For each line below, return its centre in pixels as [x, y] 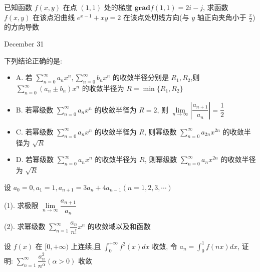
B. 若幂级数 [35, 109]
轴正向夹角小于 [222, 17]
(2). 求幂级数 [25, 226]
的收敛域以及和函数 [119, 226]
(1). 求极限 [21, 205]
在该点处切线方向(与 [156, 17]
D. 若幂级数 [35, 159]
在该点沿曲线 [54, 17]
